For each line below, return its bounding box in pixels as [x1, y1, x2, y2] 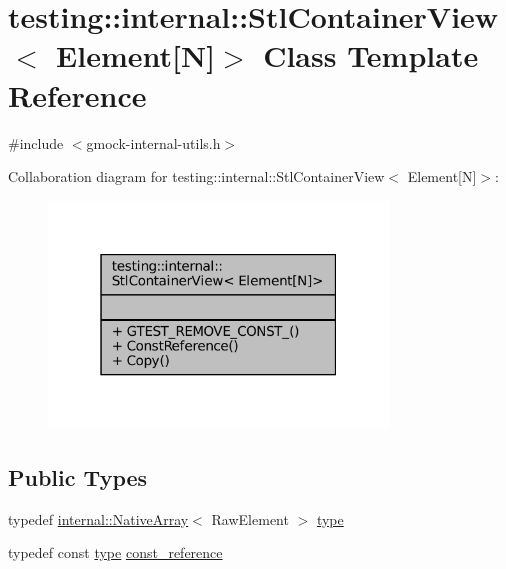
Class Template [263, 35, 479, 76]
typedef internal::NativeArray [8, 508, 189, 529]
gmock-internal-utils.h [86, 132, 221, 153]
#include [8, 132, 64, 153]
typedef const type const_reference [8, 542, 223, 563]
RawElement [211, 508, 289, 529]
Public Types [8, 461, 148, 492]
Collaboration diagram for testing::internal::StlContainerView [8, 166, 385, 187]
